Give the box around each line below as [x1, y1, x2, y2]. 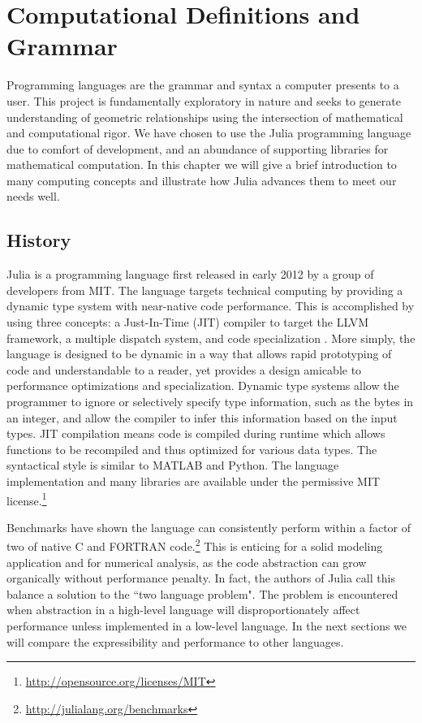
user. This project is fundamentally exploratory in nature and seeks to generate [6, 92, 401, 109]
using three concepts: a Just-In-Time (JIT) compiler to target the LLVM [6, 314, 368, 331]
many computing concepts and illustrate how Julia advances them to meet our [6, 171, 397, 188]
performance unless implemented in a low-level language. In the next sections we [6, 617, 407, 634]
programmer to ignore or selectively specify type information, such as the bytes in [6, 393, 414, 410]
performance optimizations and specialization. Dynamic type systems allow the [6, 377, 399, 394]
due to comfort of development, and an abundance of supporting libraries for [6, 140, 389, 157]
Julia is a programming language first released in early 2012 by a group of [6, 266, 374, 283]
